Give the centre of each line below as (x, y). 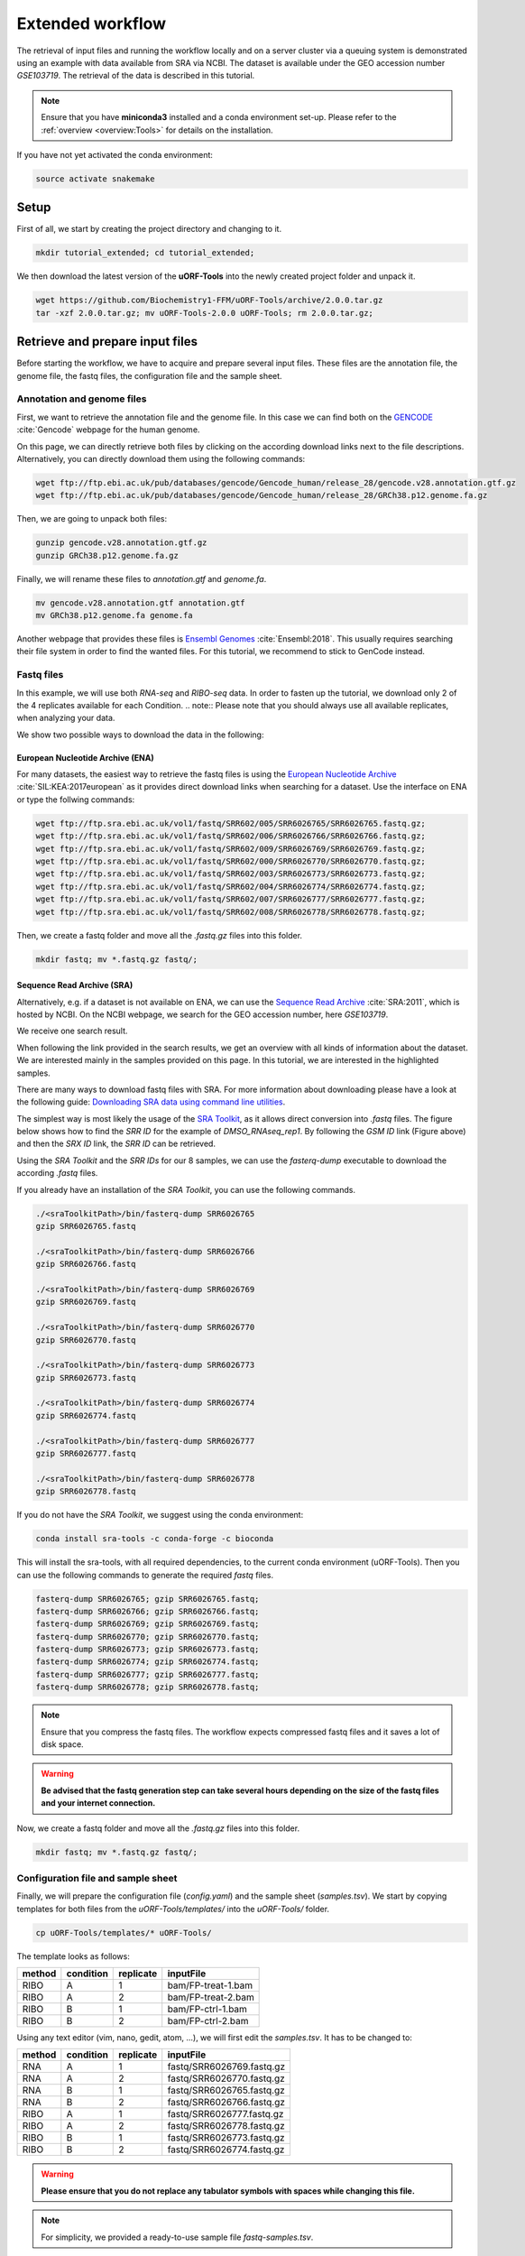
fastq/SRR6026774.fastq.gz (226, 2150)
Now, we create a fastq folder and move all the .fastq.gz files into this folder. (158, 1828)
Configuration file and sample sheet (97, 1878)
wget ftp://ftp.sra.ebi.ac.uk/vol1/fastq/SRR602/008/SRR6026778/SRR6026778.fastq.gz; (230, 912)
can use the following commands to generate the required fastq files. (145, 1575)
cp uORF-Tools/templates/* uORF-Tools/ (124, 1932)
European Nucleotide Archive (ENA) (85, 757)
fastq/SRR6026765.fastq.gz (226, 2091)
